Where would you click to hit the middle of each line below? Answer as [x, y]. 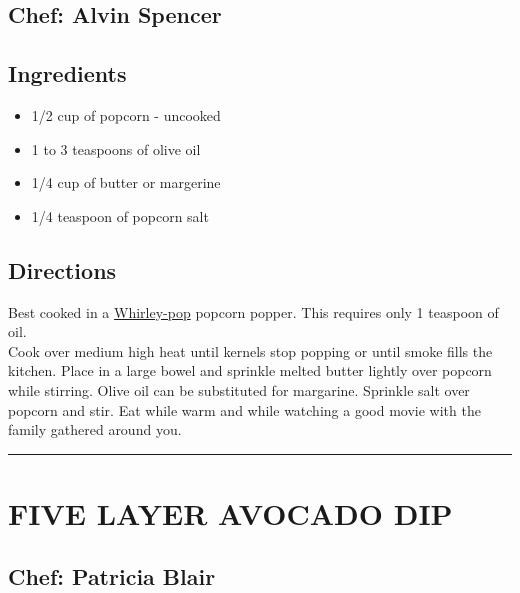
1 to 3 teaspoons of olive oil [116, 148]
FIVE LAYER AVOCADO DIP [230, 512]
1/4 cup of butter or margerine [126, 182]
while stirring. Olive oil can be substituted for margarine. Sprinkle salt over [239, 389]
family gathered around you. [95, 429]
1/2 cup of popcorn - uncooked [126, 114]
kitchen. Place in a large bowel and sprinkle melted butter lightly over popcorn [250, 370]
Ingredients [67, 73]
